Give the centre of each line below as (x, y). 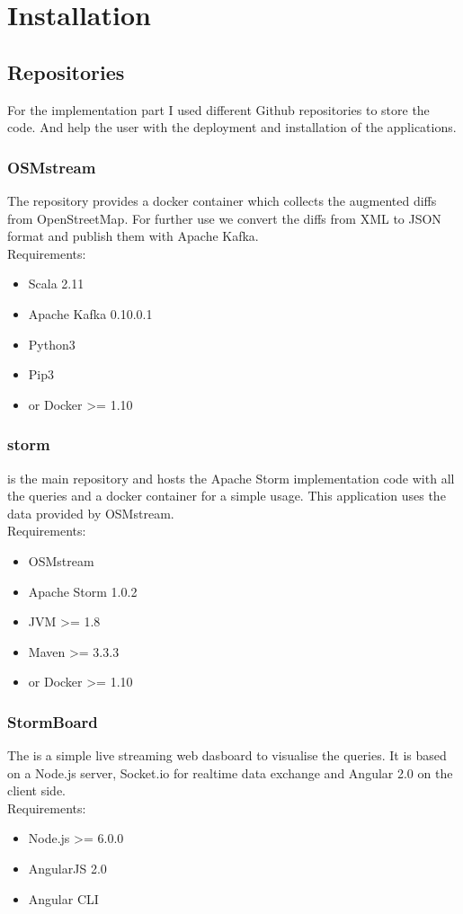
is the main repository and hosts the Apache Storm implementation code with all (231, 478)
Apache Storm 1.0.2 (83, 591)
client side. (37, 790)
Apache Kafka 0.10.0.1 (90, 313)
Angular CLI (63, 898)
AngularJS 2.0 (67, 869)
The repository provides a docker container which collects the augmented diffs (222, 200)
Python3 (52, 344)
